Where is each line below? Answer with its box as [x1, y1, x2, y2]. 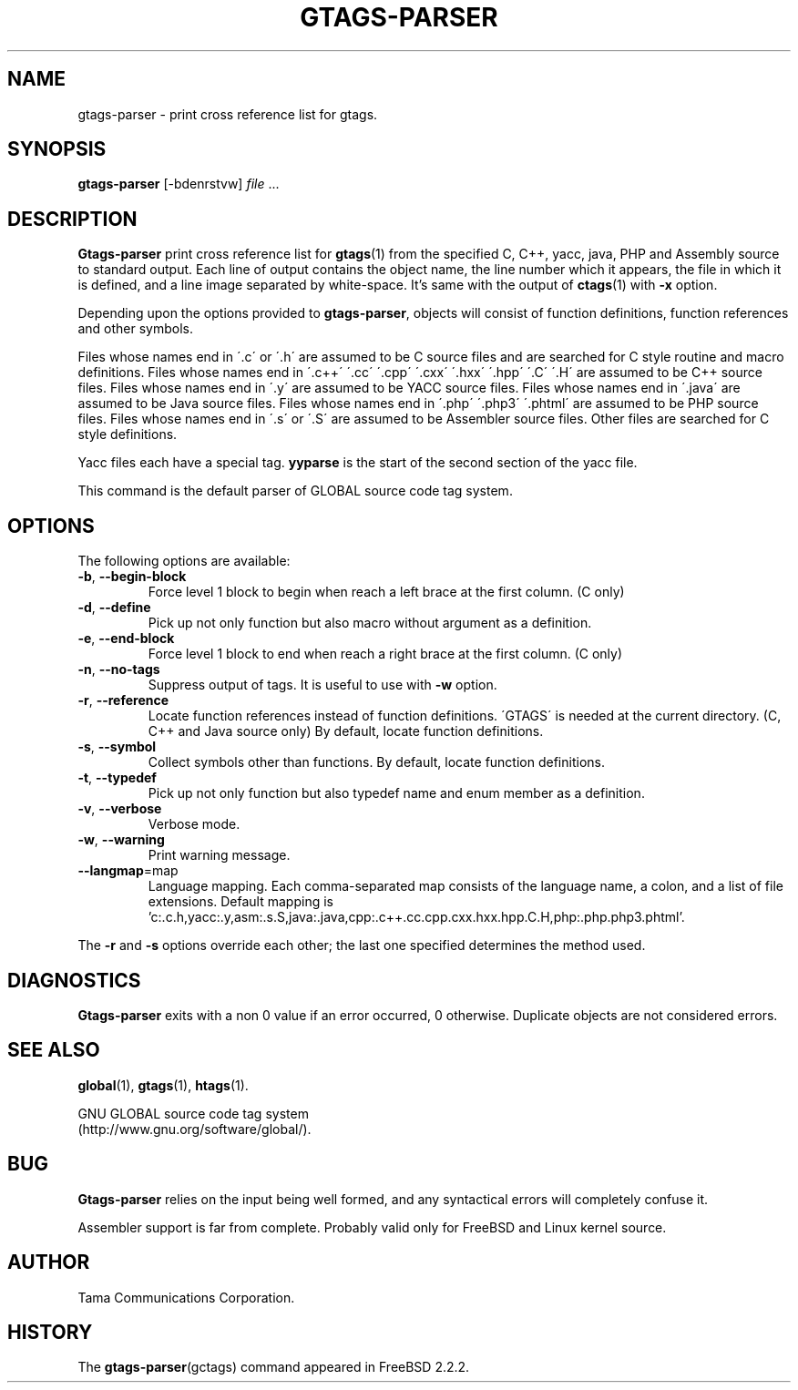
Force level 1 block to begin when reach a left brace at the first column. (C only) [148, 584, 625, 600]
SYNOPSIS [7, 138, 107, 161]
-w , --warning [77, 832, 165, 848]
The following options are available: [77, 553, 291, 569]
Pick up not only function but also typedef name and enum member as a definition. [148, 785, 645, 802]
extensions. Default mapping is [148, 894, 333, 910]
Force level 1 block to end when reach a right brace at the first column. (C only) [148, 646, 623, 662]
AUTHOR [7, 1251, 90, 1274]
